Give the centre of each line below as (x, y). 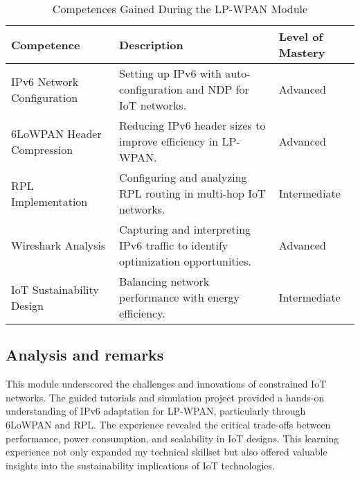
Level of (301, 36)
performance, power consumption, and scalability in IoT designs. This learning (172, 438)
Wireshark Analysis (58, 245)
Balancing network (164, 281)
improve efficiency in (169, 141)
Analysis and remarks (85, 355)
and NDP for (218, 89)
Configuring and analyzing (183, 177)
